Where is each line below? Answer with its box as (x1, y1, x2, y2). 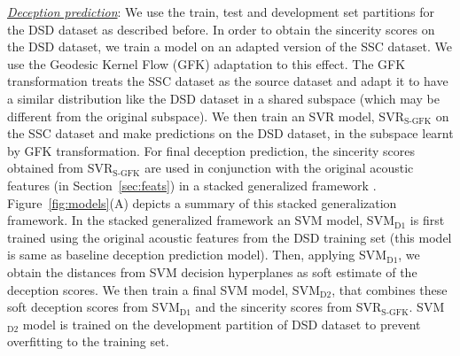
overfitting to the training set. (7, 332, 169, 351)
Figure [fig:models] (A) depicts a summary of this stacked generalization (7, 193, 397, 212)
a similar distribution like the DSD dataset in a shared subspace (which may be (7, 89, 440, 107)
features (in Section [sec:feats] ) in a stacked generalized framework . (7, 175, 377, 194)
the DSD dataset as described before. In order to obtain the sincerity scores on (7, 19, 435, 38)
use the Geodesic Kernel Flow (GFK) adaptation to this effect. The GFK (7, 54, 406, 73)
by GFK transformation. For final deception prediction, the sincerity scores (7, 141, 415, 159)
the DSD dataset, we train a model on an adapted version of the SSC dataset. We (7, 37, 452, 56)
